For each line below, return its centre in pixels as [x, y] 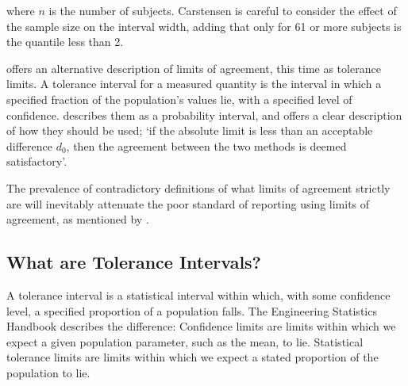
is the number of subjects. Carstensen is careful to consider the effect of [223, 10]
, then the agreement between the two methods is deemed [206, 145]
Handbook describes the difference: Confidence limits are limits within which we [201, 326]
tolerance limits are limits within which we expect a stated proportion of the [192, 357]
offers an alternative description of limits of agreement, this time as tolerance [194, 68]
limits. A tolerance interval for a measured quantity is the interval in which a [194, 84]
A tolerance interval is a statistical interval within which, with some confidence [198, 294]
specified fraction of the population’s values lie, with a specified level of [179, 99]
